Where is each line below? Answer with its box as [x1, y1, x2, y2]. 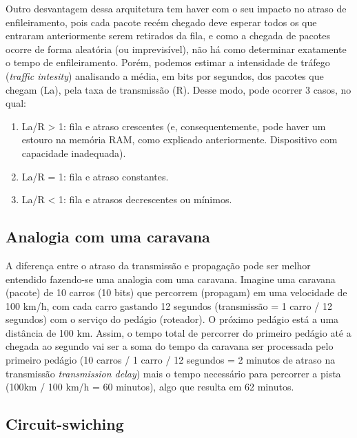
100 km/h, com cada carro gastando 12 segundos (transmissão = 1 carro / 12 [6, 298, 332, 313]
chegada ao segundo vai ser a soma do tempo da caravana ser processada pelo [6, 339, 334, 353]
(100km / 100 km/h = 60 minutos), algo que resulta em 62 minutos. [6, 379, 294, 394]
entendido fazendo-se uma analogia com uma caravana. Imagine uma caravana [6, 271, 336, 286]
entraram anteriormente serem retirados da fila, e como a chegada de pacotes [6, 28, 330, 43]
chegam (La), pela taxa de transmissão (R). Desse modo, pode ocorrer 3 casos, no [6, 82, 351, 96]
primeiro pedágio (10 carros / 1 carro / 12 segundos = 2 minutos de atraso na [6, 353, 336, 367]
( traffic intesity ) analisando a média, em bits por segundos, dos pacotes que [6, 68, 324, 83]
